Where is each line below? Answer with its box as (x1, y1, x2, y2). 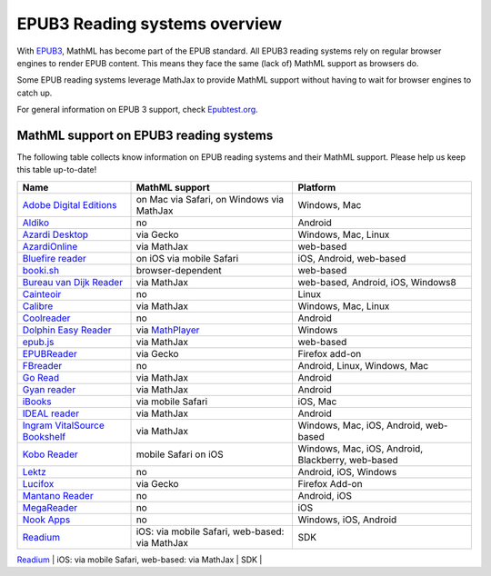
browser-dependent (135, 263, 222, 276)
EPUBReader (22, 347, 77, 360)
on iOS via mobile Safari (135, 252, 239, 264)
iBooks (22, 395, 52, 408)
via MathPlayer (135, 323, 200, 336)
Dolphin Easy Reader (22, 323, 113, 336)
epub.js (22, 335, 55, 348)
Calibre (22, 300, 54, 313)
